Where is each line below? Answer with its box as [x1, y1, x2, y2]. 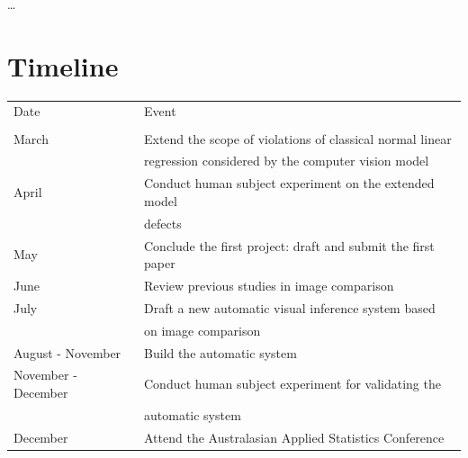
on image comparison [144, 320, 261, 339]
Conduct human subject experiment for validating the [144, 374, 441, 393]
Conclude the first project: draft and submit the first [144, 236, 435, 255]
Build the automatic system [144, 343, 297, 362]
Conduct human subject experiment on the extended [144, 174, 435, 193]
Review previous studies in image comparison [144, 275, 394, 294]
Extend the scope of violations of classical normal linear [144, 129, 452, 148]
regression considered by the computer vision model [144, 151, 429, 170]
